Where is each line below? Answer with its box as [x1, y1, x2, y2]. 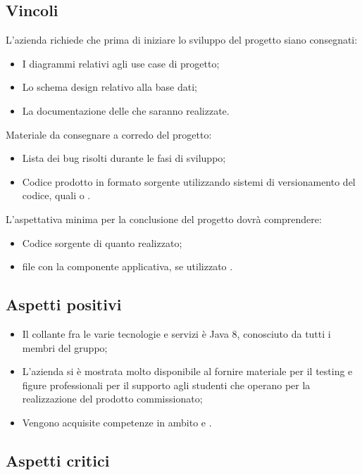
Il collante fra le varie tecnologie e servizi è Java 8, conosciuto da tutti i [22, 326, 331, 341]
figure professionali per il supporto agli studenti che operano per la [22, 377, 311, 392]
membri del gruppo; [22, 340, 108, 355]
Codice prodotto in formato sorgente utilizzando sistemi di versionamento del [22, 174, 356, 189]
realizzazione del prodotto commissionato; [22, 391, 203, 406]
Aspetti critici [6, 449, 110, 471]
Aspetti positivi [6, 293, 122, 315]
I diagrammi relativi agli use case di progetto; [22, 56, 220, 70]
